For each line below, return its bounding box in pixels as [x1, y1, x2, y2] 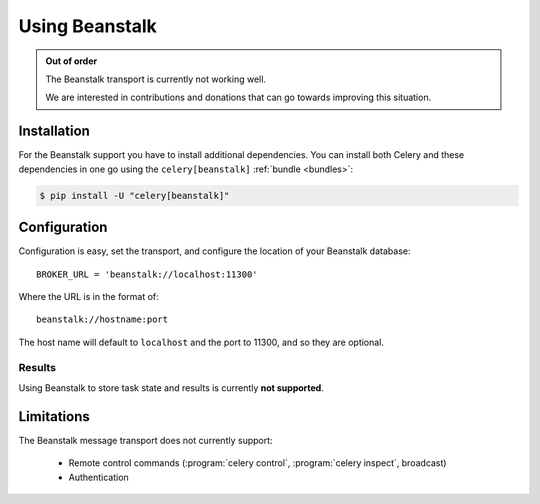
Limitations [18, 408, 90, 425]
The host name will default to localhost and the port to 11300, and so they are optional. [18, 336, 385, 348]
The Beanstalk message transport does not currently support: [18, 434, 274, 446]
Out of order [45, 55, 98, 67]
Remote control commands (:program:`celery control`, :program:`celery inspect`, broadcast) [68, 457, 447, 469]
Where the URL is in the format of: [18, 290, 159, 302]
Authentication [68, 471, 129, 483]
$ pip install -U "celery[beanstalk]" [39, 190, 230, 201]
